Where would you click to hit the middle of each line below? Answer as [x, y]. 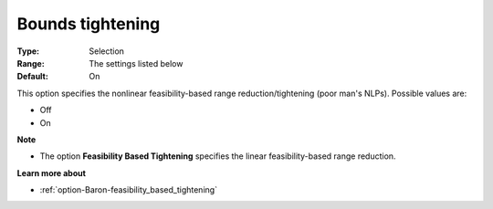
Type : [28, 51]
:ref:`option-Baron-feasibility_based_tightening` [129, 190]
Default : [33, 77]
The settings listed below [136, 63]
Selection [107, 51]
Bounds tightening [89, 24]
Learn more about [52, 172]
